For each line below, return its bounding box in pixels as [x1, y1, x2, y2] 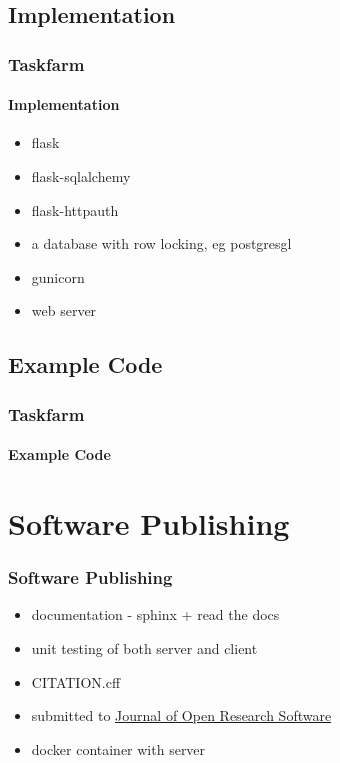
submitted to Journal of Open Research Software [31, 705, 332, 726]
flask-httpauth [31, 199, 119, 220]
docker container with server [31, 738, 206, 759]
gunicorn [31, 266, 85, 287]
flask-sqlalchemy [31, 166, 131, 187]
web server [31, 300, 97, 321]
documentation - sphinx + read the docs [31, 604, 280, 625]
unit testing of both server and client [31, 637, 258, 658]
